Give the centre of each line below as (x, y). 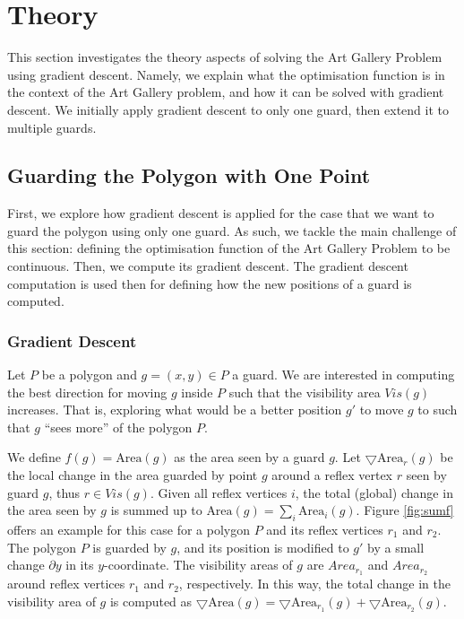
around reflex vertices (66, 584)
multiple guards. (52, 127)
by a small (396, 547)
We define (34, 457)
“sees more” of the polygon (118, 427)
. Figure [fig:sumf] (405, 510)
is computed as (151, 601)
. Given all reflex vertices (219, 492)
